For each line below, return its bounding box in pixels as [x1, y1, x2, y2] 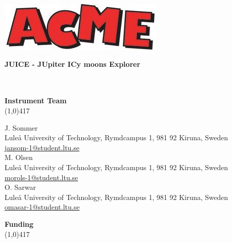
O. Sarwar [5, 182, 36, 192]
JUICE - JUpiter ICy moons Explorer [5, 58, 141, 69]
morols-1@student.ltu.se [5, 172, 78, 182]
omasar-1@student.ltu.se [5, 201, 80, 212]
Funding [5, 218, 34, 229]
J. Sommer [5, 122, 38, 133]
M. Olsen [5, 152, 33, 163]
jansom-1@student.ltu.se [5, 142, 80, 152]
